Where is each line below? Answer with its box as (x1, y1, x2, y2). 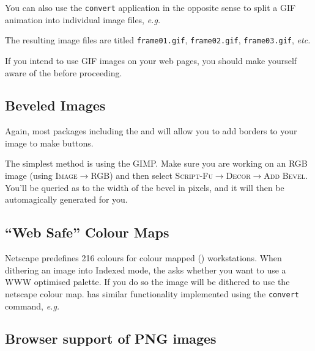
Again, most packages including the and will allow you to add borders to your (5, 125, 297, 137)
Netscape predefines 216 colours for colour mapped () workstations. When (5, 251, 282, 264)
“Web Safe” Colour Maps (5, 223, 169, 242)
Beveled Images (5, 96, 106, 115)
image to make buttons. (5, 136, 94, 149)
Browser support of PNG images (5, 329, 217, 348)
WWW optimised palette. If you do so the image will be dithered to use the (5, 275, 290, 288)
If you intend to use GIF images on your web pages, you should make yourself (5, 54, 297, 67)
